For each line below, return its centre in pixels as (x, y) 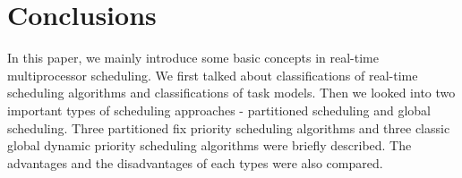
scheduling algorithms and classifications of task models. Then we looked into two (231, 93)
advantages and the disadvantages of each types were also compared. (195, 162)
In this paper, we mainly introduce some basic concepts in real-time (193, 58)
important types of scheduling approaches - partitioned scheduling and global (219, 110)
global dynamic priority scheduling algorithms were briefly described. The (210, 145)
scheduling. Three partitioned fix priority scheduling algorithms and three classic (229, 127)
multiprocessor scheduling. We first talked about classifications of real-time (213, 75)
